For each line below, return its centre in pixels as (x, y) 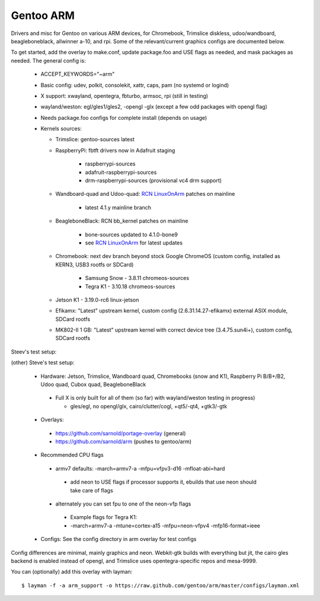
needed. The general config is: (48, 61)
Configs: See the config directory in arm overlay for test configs (119, 539)
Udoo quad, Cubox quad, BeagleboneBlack (93, 384)
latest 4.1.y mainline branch (118, 207)
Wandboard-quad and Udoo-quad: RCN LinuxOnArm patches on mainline (145, 194)
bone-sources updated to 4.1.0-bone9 (131, 234)
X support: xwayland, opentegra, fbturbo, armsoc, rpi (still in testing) (124, 96)
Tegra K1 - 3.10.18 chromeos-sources (130, 286)
